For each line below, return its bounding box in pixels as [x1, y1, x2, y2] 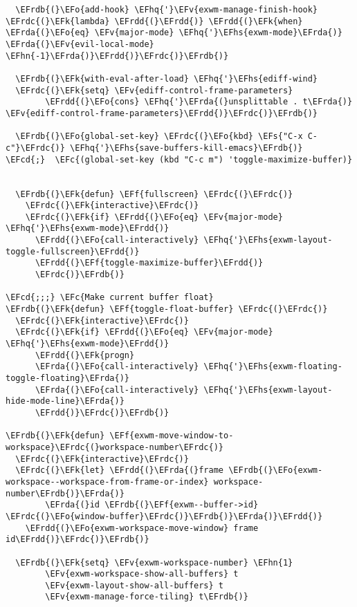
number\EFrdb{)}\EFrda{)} [6, 488, 125, 498]
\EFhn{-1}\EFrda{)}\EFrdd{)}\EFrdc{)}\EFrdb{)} [6, 50, 229, 61]
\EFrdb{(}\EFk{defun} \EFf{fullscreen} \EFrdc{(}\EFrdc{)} [15, 189, 293, 199]
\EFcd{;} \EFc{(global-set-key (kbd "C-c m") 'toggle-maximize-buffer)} [6, 154, 353, 165]
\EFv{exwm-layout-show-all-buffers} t [45, 580, 223, 590]
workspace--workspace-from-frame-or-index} [6, 476, 209, 487]
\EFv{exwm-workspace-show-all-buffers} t [45, 569, 239, 579]
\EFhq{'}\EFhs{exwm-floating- [203, 362, 342, 372]
